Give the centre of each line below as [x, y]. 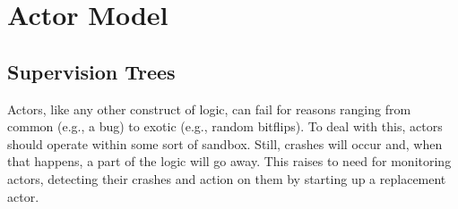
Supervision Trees [91, 71]
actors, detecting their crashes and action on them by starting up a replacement [227, 178]
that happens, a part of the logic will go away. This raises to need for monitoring [229, 161]
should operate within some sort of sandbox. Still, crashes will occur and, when [225, 143]
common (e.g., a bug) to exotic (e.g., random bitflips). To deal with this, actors [225, 126]
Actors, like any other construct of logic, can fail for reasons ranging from [209, 109]
